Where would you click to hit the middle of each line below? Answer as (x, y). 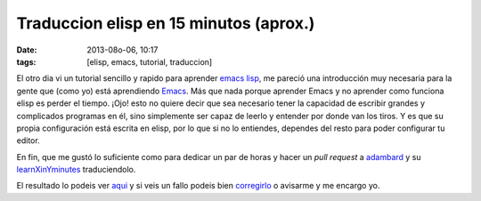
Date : (27, 50)
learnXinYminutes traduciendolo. (76, 170)
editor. (28, 141)
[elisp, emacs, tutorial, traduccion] (150, 61)
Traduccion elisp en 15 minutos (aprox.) (166, 23)
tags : (26, 61)
